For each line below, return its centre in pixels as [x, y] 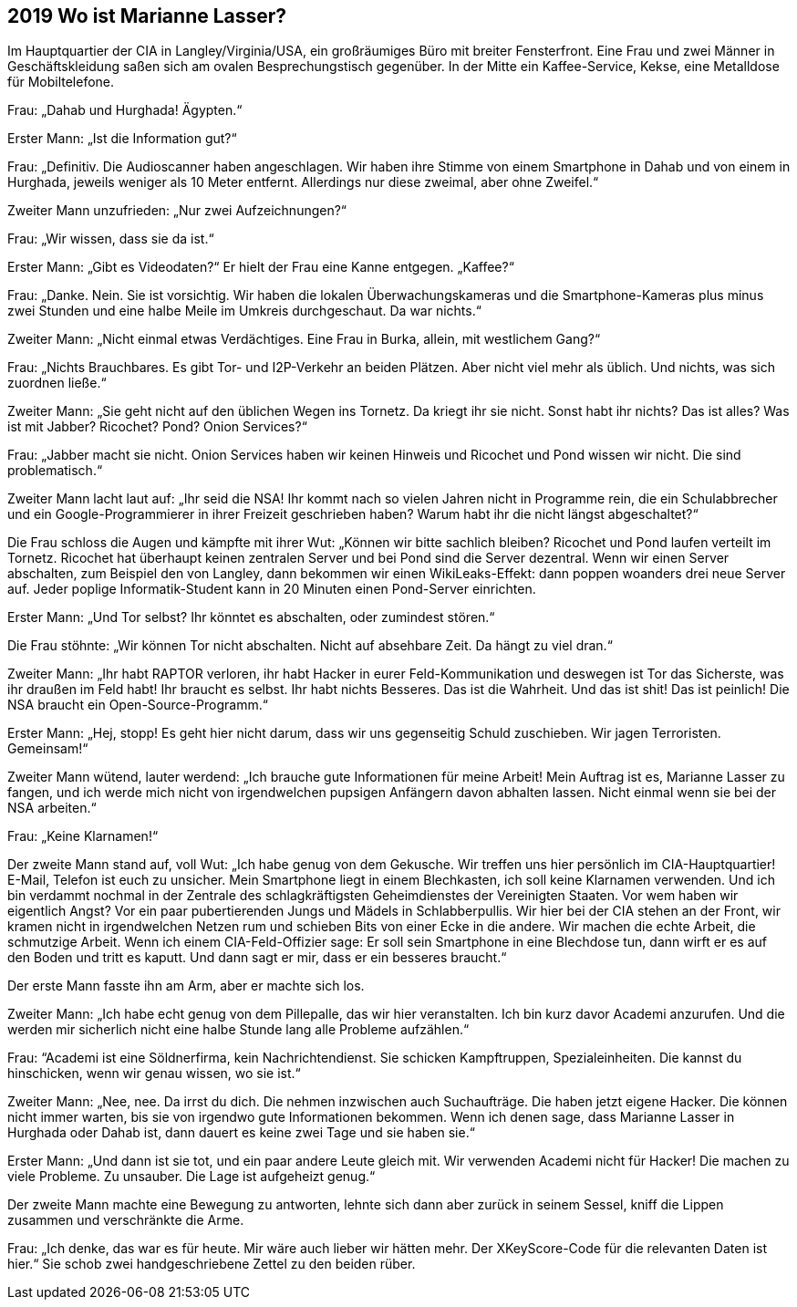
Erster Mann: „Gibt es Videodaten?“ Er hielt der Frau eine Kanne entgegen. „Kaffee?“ [261, 267]
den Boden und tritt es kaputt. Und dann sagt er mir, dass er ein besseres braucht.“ [257, 958]
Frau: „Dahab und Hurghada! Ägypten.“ [125, 110]
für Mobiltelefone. [61, 82]
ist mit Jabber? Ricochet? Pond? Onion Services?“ [157, 427]
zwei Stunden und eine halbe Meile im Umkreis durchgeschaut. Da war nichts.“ [244, 311]
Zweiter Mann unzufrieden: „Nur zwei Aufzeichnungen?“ [177, 211]
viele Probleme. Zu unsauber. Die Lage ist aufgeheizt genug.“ [191, 1177]
